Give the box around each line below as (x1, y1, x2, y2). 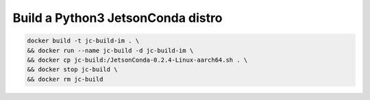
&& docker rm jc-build (27, 75, 103, 83)
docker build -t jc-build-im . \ (27, 37, 140, 45)
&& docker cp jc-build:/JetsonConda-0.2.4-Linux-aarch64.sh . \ (27, 55, 248, 64)
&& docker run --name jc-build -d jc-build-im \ (27, 47, 194, 54)
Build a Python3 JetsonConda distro (12, 10, 223, 25)
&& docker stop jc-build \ (27, 66, 118, 73)
